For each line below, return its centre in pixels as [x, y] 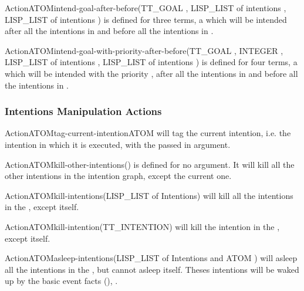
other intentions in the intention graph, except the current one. [118, 176]
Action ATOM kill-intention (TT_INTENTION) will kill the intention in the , [142, 226]
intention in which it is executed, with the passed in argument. [118, 144]
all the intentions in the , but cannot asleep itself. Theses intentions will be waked [152, 269]
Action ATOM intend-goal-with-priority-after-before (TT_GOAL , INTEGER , [144, 50]
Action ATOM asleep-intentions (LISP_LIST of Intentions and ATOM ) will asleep [151, 258]
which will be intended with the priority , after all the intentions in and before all [151, 73]
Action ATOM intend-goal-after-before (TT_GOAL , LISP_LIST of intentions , [146, 8]
